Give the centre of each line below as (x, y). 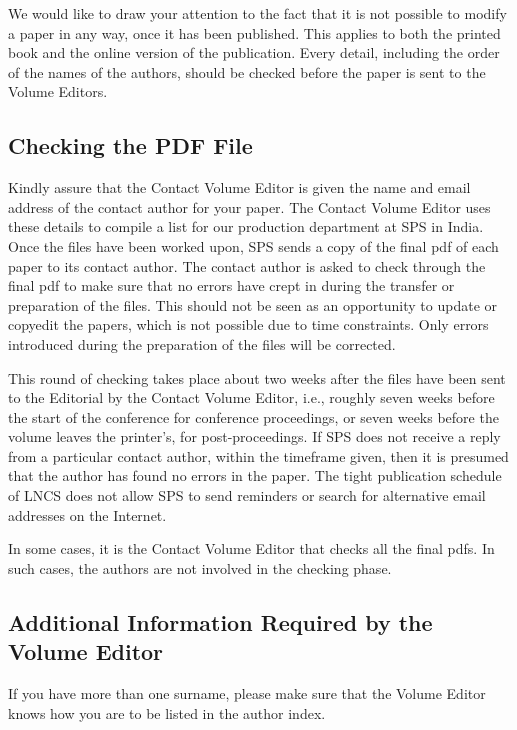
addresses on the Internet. (87, 514)
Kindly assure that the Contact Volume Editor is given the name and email (239, 187)
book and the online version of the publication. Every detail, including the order (254, 52)
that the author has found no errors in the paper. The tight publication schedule (255, 475)
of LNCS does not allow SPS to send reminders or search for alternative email (247, 495)
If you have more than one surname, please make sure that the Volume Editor (247, 693)
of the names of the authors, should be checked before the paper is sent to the (247, 71)
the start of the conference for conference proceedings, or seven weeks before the (253, 416)
